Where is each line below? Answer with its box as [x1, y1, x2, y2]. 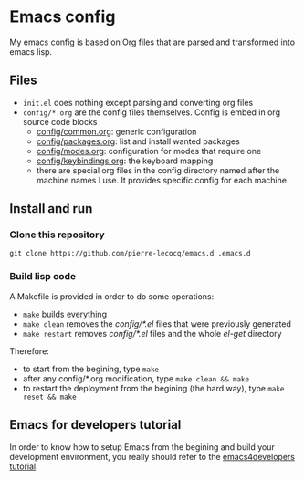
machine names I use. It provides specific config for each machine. [36, 174, 289, 185]
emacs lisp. [9, 46, 53, 57]
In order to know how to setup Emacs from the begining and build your [9, 441, 276, 453]
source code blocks [22, 116, 98, 127]
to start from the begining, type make [22, 363, 160, 374]
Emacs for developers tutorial [9, 417, 182, 433]
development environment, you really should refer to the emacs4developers [9, 451, 295, 462]
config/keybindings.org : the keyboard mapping [36, 155, 214, 166]
